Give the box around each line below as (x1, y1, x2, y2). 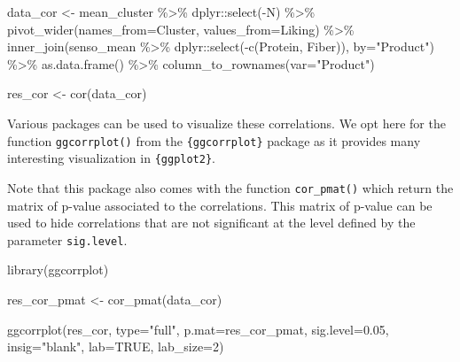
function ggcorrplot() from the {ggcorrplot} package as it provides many (7, 131, 421, 150)
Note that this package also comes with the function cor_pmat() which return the (7, 178, 454, 196)
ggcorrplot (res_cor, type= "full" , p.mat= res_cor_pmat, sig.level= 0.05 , (7, 320, 389, 338)
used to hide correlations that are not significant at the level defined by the (7, 213, 416, 232)
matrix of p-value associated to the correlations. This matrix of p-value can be (7, 196, 433, 214)
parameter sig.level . (7, 230, 128, 249)
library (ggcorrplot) (7, 260, 109, 279)
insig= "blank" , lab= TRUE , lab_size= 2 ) (7, 337, 224, 356)
